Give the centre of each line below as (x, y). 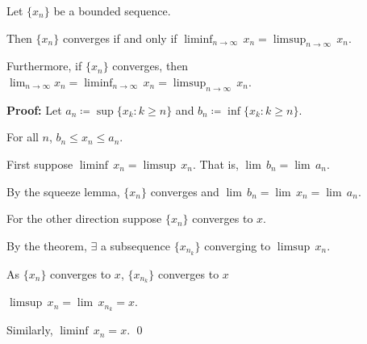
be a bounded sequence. (112, 10)
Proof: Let (34, 109)
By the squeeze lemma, (63, 191)
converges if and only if (120, 38)
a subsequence (135, 245)
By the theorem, (47, 245)
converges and (185, 191)
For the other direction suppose (84, 218)
